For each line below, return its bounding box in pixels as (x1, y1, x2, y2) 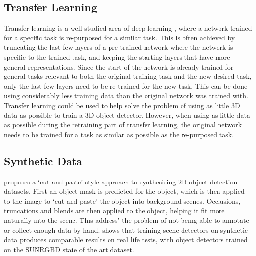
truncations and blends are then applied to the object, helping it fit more (4, 205, 225, 216)
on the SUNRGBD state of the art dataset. (4, 244, 134, 254)
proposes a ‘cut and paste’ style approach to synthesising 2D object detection (4, 176, 238, 186)
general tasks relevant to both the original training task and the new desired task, (4, 71, 252, 81)
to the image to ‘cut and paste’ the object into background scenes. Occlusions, (4, 195, 241, 206)
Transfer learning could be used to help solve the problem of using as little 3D (4, 100, 240, 110)
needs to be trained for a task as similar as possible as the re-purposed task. (4, 129, 234, 139)
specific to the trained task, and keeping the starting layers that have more (4, 51, 230, 62)
